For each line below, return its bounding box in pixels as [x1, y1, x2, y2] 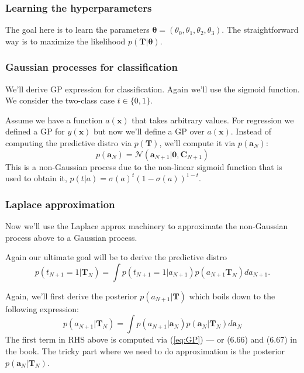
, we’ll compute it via [159, 137, 236, 148]
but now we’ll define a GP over [94, 125, 205, 137]
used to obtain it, [5, 172, 67, 184]
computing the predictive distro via [5, 137, 132, 148]
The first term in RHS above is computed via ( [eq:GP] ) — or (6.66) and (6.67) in [5, 333, 297, 346]
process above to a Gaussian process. [5, 231, 137, 243]
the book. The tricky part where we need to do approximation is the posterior [5, 344, 285, 357]
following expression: [5, 302, 79, 315]
